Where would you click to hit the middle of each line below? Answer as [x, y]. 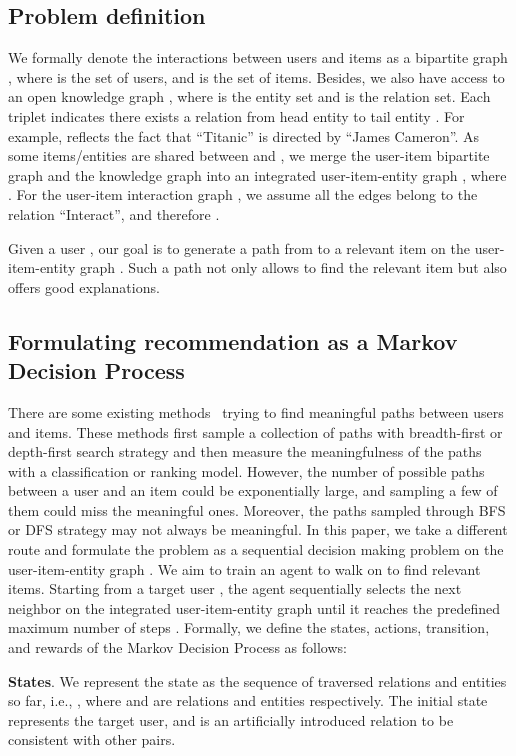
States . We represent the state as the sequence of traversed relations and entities [257, 680]
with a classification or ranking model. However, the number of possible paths [246, 470]
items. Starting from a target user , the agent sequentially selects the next [235, 588]
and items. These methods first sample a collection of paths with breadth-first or [255, 431]
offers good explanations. [84, 286]
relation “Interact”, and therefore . [114, 213]
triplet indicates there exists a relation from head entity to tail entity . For [236, 115]
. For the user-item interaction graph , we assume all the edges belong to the [243, 194]
